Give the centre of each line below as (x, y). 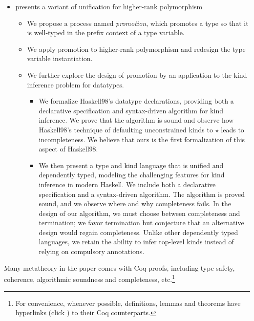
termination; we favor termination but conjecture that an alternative (141, 223)
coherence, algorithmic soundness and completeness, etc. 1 (90, 278)
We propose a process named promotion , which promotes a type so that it (138, 23)
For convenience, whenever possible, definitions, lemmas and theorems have (128, 303)
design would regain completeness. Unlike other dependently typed (138, 232)
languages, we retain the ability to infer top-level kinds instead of (136, 242)
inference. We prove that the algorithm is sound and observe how (136, 120)
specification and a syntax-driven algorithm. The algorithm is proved (142, 194)
